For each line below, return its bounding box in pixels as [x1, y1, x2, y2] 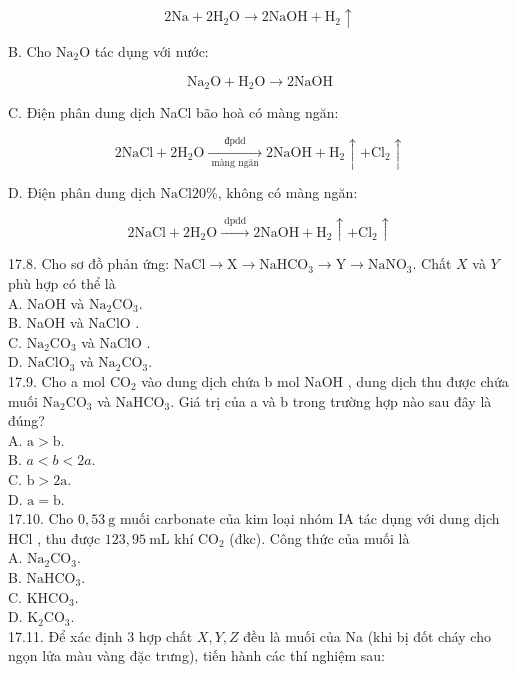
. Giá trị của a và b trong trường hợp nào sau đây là [170, 390, 492, 411]
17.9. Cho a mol [8, 370, 106, 391]
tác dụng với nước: [94, 41, 209, 61]
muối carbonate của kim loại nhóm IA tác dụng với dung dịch [119, 508, 500, 529]
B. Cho [8, 41, 52, 61]
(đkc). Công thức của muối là [229, 527, 410, 548]
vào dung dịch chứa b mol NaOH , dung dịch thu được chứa [141, 370, 509, 391]
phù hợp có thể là [8, 273, 116, 294]
